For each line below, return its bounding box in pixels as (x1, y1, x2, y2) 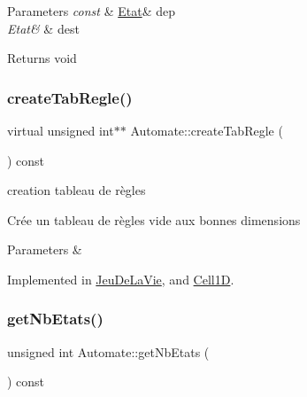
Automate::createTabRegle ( (130, 121, 283, 139)
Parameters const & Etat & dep (7, 2, 175, 19)
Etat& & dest (7, 19, 80, 37)
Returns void (7, 49, 77, 67)
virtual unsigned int (7, 121, 114, 139)
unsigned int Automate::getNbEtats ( (7, 342, 210, 361)
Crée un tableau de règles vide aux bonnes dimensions (7, 210, 301, 229)
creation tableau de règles (7, 181, 146, 199)
